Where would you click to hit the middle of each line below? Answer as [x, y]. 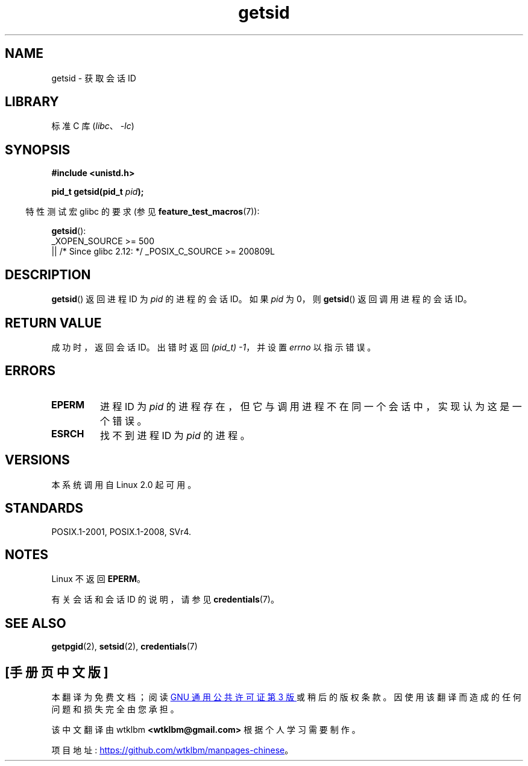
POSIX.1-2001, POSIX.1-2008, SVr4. [121, 531]
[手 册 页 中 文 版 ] [57, 672]
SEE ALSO [36, 623]
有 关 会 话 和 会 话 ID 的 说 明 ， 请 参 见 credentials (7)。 [165, 600]
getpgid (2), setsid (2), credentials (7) [124, 647]
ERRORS [30, 371]
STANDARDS [44, 508]
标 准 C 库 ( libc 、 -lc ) [93, 126]
